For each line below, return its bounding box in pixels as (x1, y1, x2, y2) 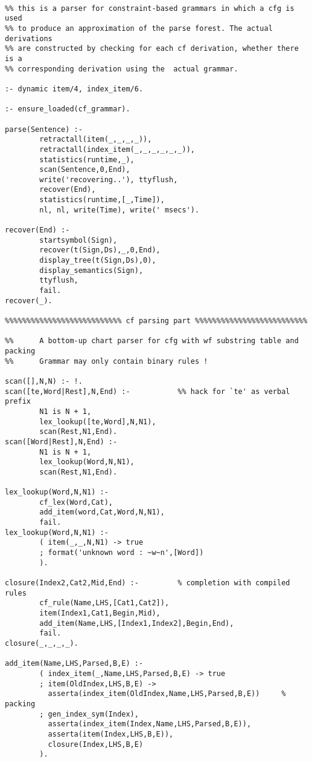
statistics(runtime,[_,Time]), (39, 195, 165, 205)
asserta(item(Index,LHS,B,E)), (48, 729, 174, 738)
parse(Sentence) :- (5, 125, 83, 134)
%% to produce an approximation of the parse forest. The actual (5, 24, 273, 33)
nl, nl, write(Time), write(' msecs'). (39, 205, 200, 214)
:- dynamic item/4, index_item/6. (5, 84, 144, 93)
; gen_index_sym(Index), (39, 709, 139, 718)
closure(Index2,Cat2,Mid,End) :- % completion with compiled (5, 579, 290, 588)
